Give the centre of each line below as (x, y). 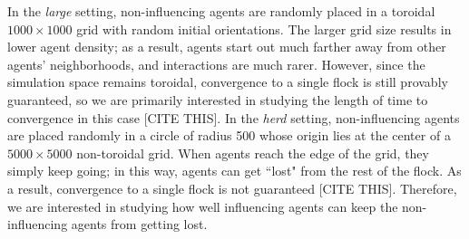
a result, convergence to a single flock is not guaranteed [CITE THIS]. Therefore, (232, 188)
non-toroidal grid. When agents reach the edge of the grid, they (253, 153)
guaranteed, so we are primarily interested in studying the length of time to (218, 99)
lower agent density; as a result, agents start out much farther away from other (227, 47)
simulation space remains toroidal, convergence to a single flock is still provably (228, 82)
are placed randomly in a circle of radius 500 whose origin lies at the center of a (229, 135)
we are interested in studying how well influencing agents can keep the (203, 206)
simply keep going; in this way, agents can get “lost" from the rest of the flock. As (234, 171)
